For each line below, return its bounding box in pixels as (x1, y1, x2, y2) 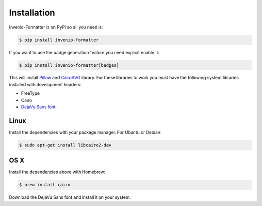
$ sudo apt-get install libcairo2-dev (19, 142, 112, 147)
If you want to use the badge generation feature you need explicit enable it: (9, 49, 160, 55)
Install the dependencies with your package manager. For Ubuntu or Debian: (9, 129, 162, 135)
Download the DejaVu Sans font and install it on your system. (9, 194, 131, 200)
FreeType (21, 90, 40, 96)
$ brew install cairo (19, 182, 71, 188)
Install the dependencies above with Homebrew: (9, 169, 106, 175)
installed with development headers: (9, 81, 82, 87)
